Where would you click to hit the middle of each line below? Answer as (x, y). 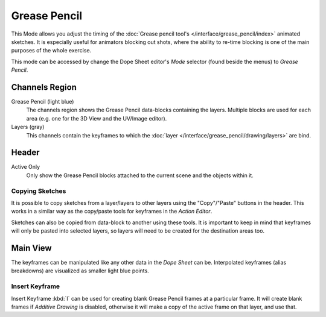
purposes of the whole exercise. (51, 51)
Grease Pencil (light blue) (43, 102)
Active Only (26, 167)
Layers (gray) (28, 127)
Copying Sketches (39, 191)
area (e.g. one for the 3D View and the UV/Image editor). (97, 118)
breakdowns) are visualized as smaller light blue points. (80, 271)
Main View (31, 248)
